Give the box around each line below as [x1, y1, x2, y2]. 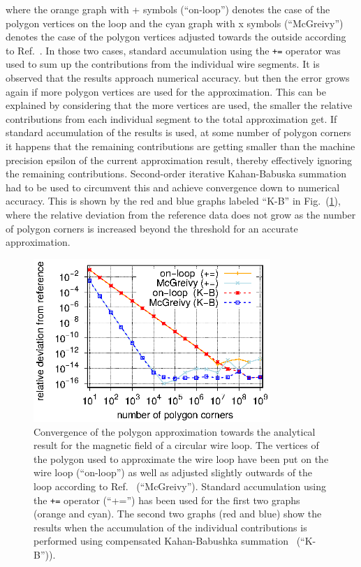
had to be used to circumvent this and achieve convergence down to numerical [6, 179, 340, 194]
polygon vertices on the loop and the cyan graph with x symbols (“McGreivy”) [6, 15, 344, 30]
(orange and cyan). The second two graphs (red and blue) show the [34, 506, 322, 521]
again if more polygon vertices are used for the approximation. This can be [6, 84, 326, 98]
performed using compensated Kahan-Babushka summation [34, 533, 288, 548]
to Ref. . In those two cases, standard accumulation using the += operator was [6, 43, 341, 57]
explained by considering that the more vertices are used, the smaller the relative [6, 98, 353, 112]
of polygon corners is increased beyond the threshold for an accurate [6, 221, 298, 235]
